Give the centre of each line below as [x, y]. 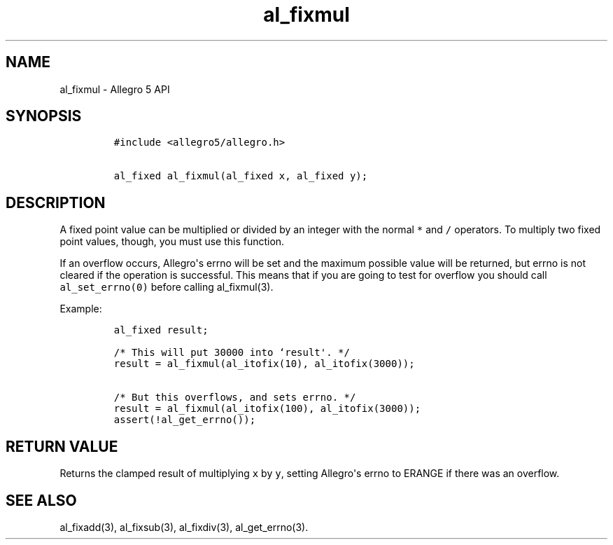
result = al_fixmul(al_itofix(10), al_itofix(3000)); [264, 364]
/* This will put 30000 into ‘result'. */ [232, 353]
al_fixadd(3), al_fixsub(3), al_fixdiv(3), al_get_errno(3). [184, 527]
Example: [81, 309]
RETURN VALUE [62, 446]
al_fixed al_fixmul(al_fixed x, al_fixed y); [241, 176]
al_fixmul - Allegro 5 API [115, 89]
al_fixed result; [161, 330]
